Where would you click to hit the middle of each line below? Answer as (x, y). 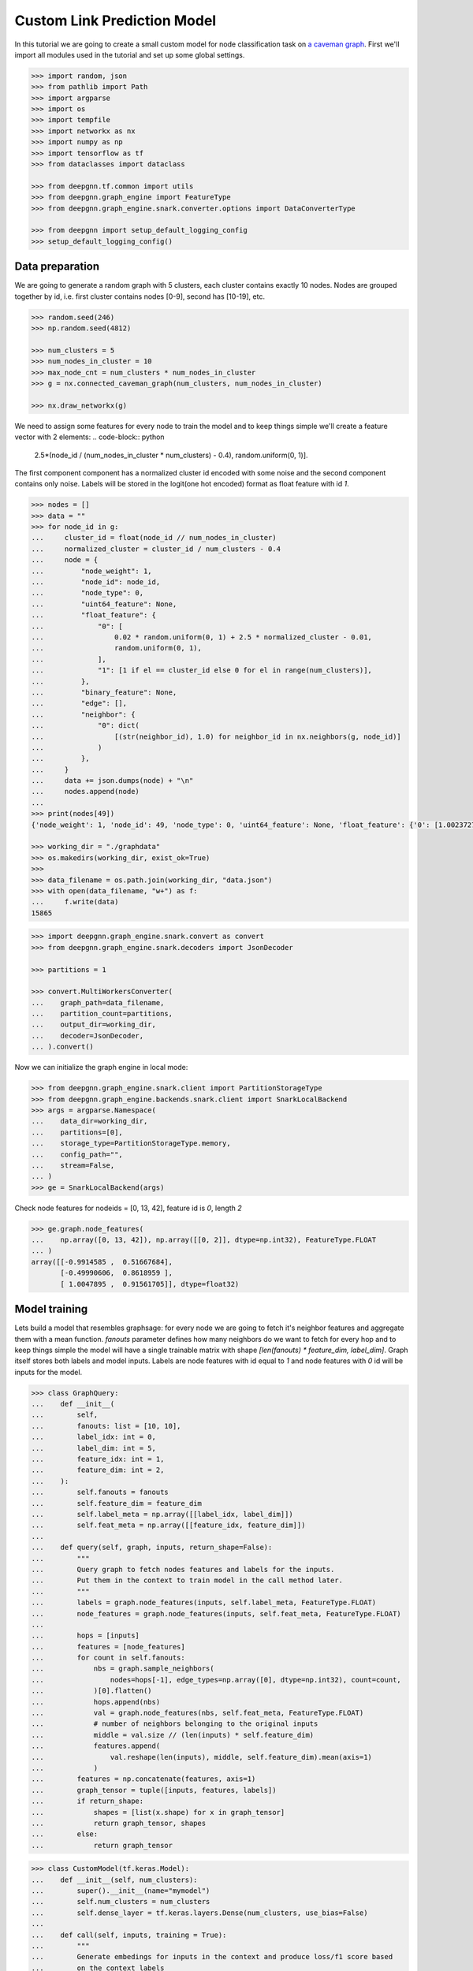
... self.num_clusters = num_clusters (121, 1902)
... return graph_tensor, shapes (119, 1823)
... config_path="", (77, 1154)
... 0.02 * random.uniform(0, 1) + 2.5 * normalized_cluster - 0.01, (201, 637)
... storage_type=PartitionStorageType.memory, (131, 1144)
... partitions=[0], (77, 1132)
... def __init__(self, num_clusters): (114, 1880)
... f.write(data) (75, 902)
